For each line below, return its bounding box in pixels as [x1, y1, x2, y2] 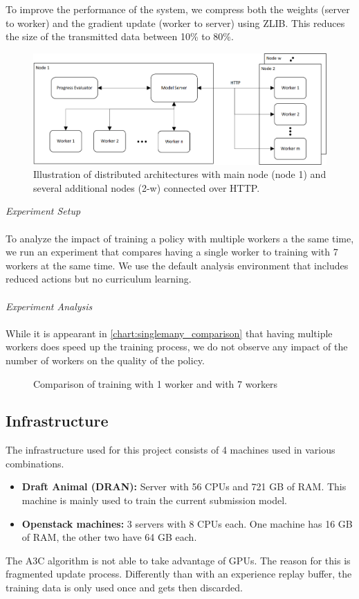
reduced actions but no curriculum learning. [6, 271, 192, 286]
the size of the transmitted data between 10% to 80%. [6, 29, 234, 44]
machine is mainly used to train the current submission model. [21, 493, 287, 508]
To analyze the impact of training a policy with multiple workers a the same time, [6, 231, 354, 245]
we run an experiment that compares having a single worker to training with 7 [6, 244, 338, 259]
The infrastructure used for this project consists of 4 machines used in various [6, 442, 335, 457]
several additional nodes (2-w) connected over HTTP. [33, 180, 260, 195]
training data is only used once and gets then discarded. [6, 580, 243, 595]
